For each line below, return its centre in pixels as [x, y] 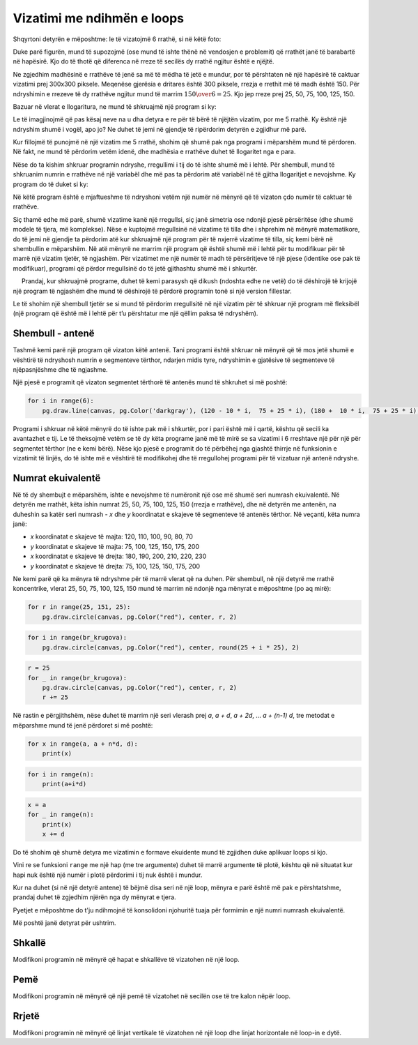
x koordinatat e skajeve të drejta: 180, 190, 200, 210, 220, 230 [118, 556]
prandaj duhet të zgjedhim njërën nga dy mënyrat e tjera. [95, 897]
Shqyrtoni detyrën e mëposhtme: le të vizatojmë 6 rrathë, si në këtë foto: [117, 39]
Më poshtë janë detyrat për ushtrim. [64, 923]
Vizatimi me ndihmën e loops [99, 18]
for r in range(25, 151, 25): [79, 607]
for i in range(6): [61, 401]
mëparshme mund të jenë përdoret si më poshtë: [83, 725]
